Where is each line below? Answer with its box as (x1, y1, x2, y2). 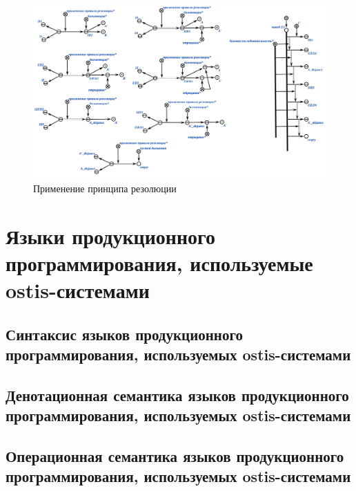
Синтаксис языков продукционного (6, 323, 243, 344)
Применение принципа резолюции (33, 181, 177, 196)
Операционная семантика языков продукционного (6, 445, 344, 467)
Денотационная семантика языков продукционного (6, 384, 349, 405)
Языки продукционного (6, 221, 216, 250)
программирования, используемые (6, 248, 313, 277)
